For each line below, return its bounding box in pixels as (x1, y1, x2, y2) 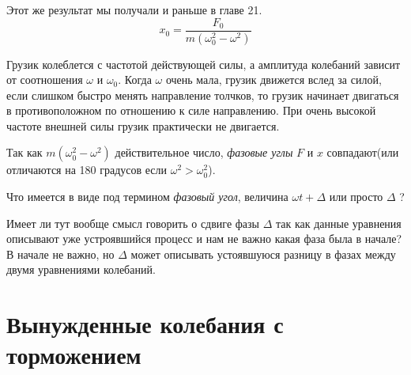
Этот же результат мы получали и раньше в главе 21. (6, 2, 262, 17)
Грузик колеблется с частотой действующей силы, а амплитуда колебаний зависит (6, 55, 401, 72)
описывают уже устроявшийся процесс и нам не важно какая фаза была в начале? (6, 230, 402, 247)
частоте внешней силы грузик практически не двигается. (6, 117, 280, 134)
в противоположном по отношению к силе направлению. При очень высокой (6, 102, 376, 119)
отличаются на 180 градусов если (6, 161, 168, 178)
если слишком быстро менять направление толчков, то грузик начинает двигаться (6, 86, 399, 103)
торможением (6, 339, 141, 371)
